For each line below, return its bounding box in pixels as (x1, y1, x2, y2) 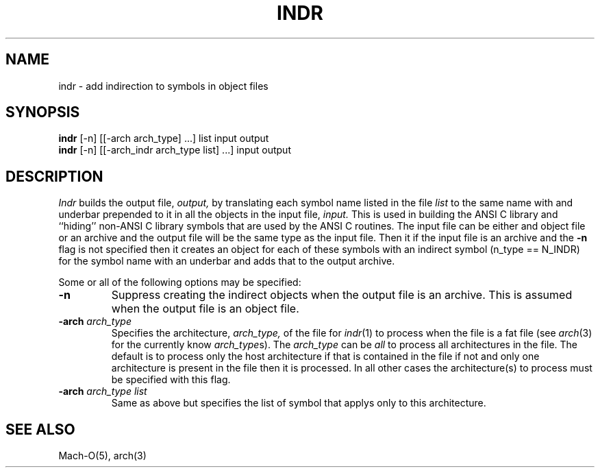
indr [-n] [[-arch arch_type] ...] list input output (58, 132, 269, 145)
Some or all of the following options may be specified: (58, 276, 301, 289)
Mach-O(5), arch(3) (58, 450, 147, 462)
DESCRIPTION (5, 167, 103, 185)
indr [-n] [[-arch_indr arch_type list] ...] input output (58, 144, 291, 156)
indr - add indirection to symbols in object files (58, 80, 268, 92)
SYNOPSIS (5, 104, 80, 121)
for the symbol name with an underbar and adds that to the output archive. (58, 255, 395, 267)
